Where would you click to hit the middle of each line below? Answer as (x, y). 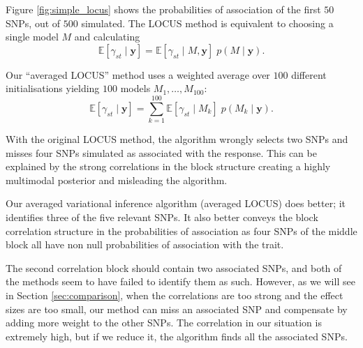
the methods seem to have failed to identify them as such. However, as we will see (180, 281)
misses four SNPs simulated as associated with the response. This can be (161, 152)
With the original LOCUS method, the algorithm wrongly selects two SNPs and (177, 139)
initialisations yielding (53, 88)
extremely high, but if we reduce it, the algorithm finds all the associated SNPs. (177, 336)
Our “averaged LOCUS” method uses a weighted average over (138, 74)
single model (32, 37)
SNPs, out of (33, 23)
